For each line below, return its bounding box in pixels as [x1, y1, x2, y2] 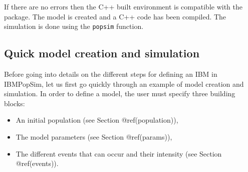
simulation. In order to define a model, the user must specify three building [4, 88, 235, 99]
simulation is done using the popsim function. [4, 21, 144, 31]
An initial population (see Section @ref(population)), [16, 115, 178, 125]
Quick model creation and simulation [4, 45, 200, 61]
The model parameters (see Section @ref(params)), [16, 132, 172, 142]
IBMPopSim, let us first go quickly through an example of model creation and [4, 78, 244, 89]
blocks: [4, 98, 25, 108]
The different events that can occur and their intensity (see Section [16, 148, 222, 159]
